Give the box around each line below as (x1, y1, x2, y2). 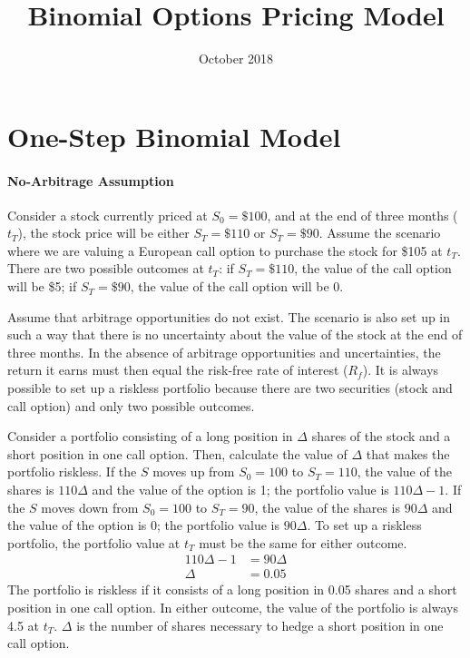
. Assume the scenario (318, 223, 441, 242)
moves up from (152, 462, 235, 481)
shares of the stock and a (311, 427, 451, 446)
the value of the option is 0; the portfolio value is (7, 516, 280, 535)
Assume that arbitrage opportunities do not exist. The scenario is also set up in (7, 307, 451, 326)
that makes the (366, 444, 450, 463)
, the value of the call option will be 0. (130, 277, 344, 296)
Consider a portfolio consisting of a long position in (7, 427, 293, 446)
